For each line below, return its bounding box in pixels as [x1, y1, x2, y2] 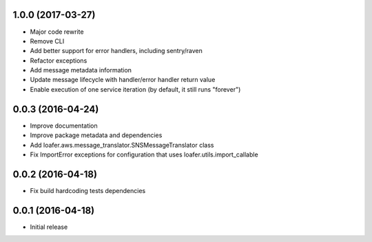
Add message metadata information [30, 66, 132, 74]
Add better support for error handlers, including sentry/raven [30, 47, 203, 55]
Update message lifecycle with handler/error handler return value [30, 76, 216, 84]
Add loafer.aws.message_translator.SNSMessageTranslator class [30, 141, 214, 149]
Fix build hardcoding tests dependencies [30, 186, 146, 194]
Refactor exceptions [30, 56, 87, 65]
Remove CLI [30, 37, 65, 45]
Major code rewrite [30, 28, 84, 36]
